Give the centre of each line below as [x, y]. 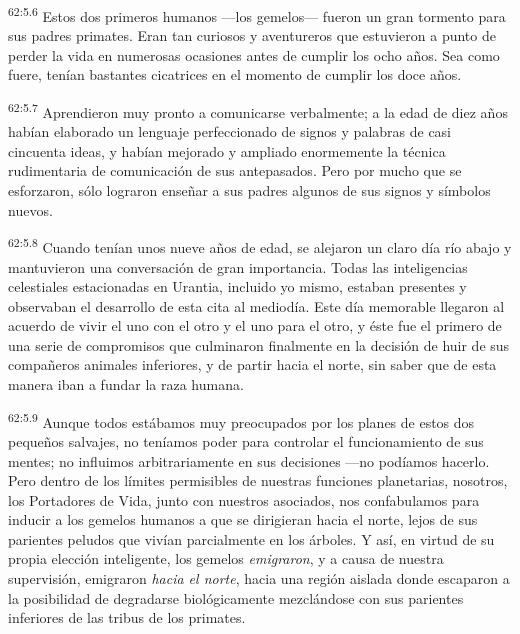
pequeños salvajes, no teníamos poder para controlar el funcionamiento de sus [246, 440]
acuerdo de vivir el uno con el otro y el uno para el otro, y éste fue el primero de [255, 325]
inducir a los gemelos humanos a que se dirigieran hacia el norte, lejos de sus [243, 519]
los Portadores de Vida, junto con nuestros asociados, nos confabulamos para [244, 499]
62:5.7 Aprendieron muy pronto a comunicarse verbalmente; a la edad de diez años [258, 110]
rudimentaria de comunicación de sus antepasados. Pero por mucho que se [235, 170]
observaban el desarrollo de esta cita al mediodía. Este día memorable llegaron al [256, 305]
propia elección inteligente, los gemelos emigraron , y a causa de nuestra [226, 558]
